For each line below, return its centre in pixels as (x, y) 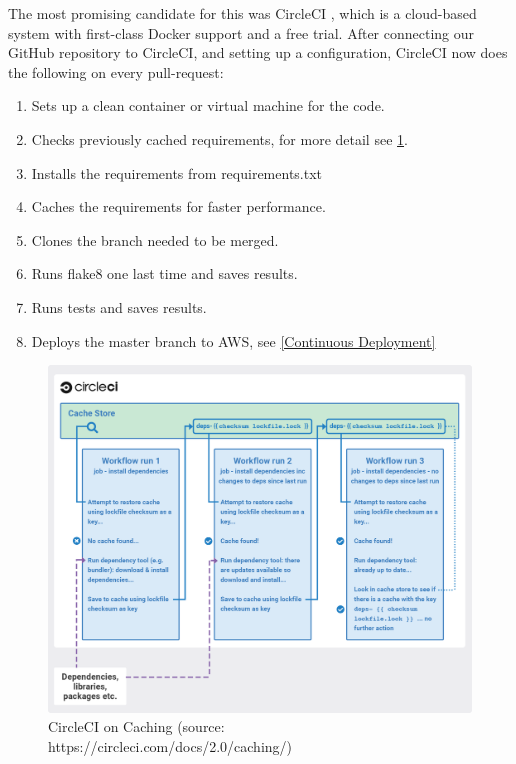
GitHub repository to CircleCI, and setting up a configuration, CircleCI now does (258, 52)
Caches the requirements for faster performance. (178, 206)
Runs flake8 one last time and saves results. (164, 273)
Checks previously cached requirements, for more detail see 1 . (219, 138)
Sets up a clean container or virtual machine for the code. (208, 105)
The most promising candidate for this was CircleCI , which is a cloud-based (242, 13)
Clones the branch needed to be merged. (155, 239)
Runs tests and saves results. (119, 306)
